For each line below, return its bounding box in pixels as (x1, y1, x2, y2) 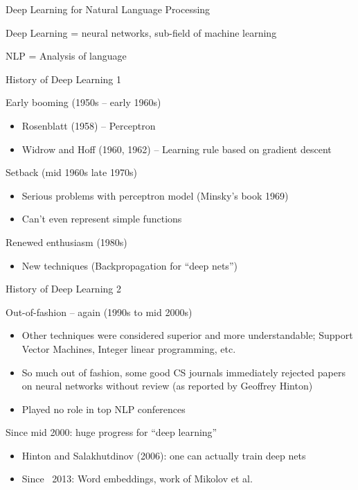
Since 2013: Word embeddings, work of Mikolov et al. (21, 471, 253, 486)
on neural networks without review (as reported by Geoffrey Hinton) (21, 378, 313, 393)
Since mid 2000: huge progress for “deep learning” (6, 425, 217, 439)
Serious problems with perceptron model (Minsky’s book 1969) (21, 188, 289, 202)
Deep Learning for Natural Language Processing (6, 2, 211, 16)
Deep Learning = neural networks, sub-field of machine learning (6, 25, 277, 40)
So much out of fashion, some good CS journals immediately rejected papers (21, 365, 346, 379)
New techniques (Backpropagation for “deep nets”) (21, 258, 238, 272)
